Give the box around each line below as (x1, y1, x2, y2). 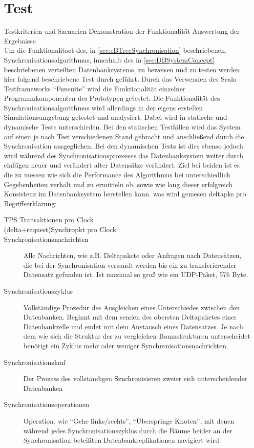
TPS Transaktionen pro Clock (4, 214, 94, 225)
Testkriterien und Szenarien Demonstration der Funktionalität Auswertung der (4, 26, 240, 36)
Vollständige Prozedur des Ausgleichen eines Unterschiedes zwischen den (23, 302, 240, 312)
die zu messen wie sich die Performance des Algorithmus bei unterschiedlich (4, 170, 231, 180)
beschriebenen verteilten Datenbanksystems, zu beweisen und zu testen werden (4, 64, 240, 74)
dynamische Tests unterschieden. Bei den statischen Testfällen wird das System (4, 122, 241, 132)
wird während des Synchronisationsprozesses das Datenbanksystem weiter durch (4, 150, 243, 160)
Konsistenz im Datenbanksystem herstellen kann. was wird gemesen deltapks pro (4, 189, 246, 199)
